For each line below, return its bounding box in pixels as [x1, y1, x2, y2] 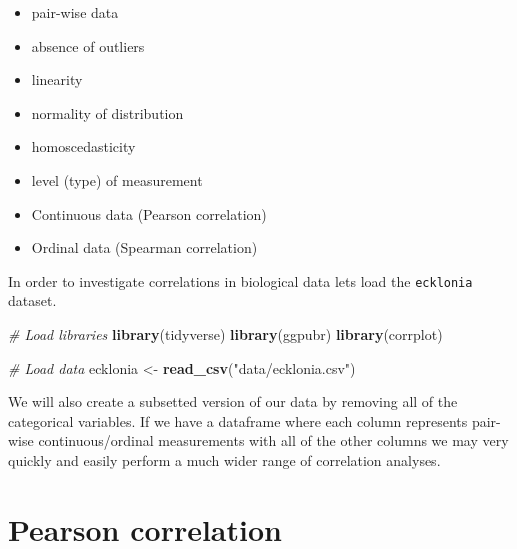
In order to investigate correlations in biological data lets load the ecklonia [8, 270, 473, 291]
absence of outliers [31, 35, 145, 56]
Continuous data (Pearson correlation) [31, 203, 267, 224]
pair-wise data [31, 2, 119, 22]
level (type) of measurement [31, 169, 203, 190]
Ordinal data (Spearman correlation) [31, 237, 258, 258]
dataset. [8, 290, 57, 311]
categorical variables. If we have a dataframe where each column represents [8, 410, 468, 431]
